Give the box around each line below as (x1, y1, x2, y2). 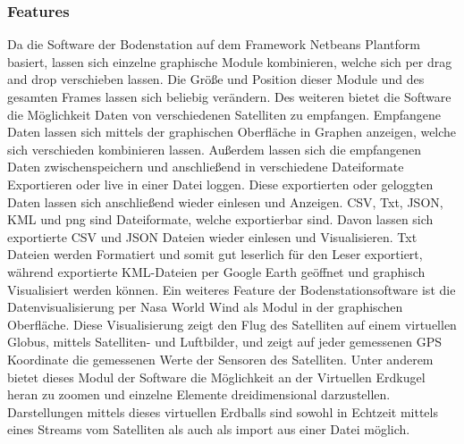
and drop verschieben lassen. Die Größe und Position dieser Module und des (7, 70, 425, 88)
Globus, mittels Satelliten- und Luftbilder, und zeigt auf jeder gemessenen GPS (7, 332, 442, 351)
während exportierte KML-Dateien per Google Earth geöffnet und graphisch (7, 262, 426, 281)
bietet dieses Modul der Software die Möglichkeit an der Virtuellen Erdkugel (7, 367, 426, 386)
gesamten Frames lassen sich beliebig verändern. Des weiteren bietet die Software (7, 88, 451, 105)
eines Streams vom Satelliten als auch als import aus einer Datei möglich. (7, 420, 410, 439)
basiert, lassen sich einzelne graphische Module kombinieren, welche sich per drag (7, 52, 452, 71)
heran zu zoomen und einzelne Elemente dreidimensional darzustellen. (7, 385, 391, 404)
